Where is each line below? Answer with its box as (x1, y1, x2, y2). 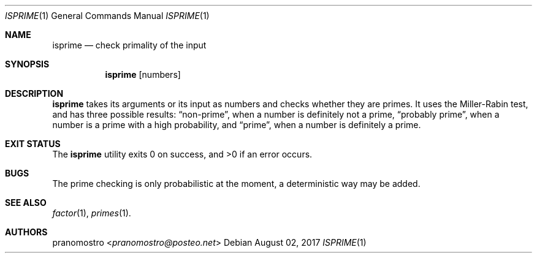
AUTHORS (5, 227, 48, 237)
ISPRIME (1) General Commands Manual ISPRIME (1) (5, 10, 210, 21)
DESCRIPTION (5, 88, 64, 99)
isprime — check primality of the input (52, 40, 207, 50)
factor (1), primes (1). (52, 208, 131, 218)
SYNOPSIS (5, 59, 50, 69)
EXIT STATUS (5, 138, 61, 149)
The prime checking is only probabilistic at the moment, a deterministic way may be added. (52, 178, 421, 189)
